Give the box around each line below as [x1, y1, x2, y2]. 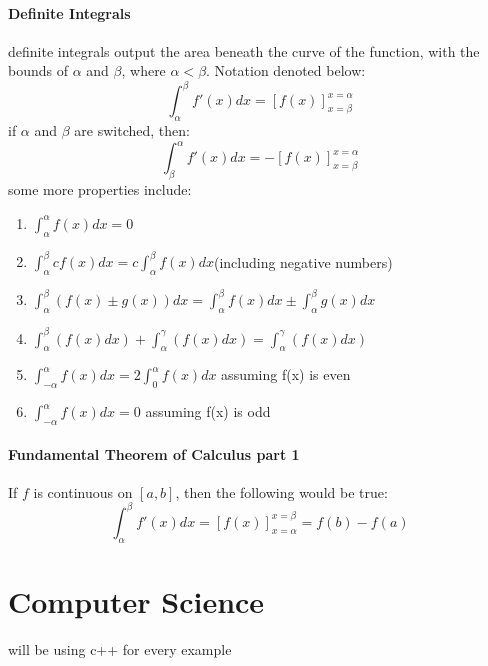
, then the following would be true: [175, 481, 388, 502]
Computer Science [8, 580, 265, 621]
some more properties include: [8, 179, 192, 200]
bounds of [8, 60, 68, 81]
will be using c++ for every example [8, 638, 232, 659]
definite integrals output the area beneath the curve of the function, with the [8, 40, 480, 61]
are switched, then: [74, 120, 190, 141]
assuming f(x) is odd [145, 401, 271, 422]
